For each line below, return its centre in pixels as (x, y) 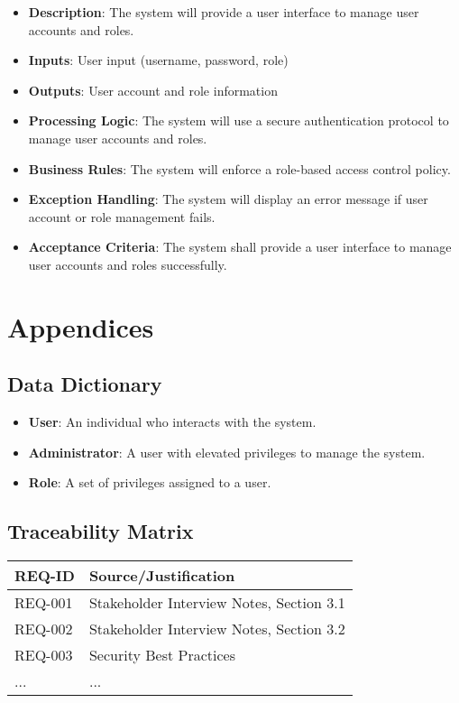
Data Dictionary (85, 384)
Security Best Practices (162, 655)
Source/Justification (162, 576)
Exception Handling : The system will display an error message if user (228, 199)
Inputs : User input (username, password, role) (158, 60)
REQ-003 (44, 655)
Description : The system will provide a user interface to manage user (224, 12)
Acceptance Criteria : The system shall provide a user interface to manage (240, 247)
